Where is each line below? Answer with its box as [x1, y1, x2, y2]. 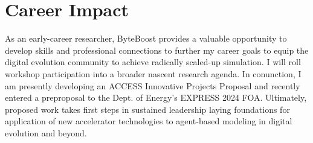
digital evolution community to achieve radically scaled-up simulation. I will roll [5, 56, 301, 68]
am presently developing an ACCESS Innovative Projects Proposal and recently [5, 79, 300, 92]
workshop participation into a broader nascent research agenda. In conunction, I [5, 67, 302, 80]
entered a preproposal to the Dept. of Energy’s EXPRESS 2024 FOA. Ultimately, [5, 91, 307, 104]
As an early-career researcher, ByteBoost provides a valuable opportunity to [5, 32, 287, 45]
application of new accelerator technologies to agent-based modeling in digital [5, 115, 292, 127]
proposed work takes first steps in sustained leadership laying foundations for [5, 103, 290, 115]
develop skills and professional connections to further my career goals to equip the [5, 43, 309, 56]
